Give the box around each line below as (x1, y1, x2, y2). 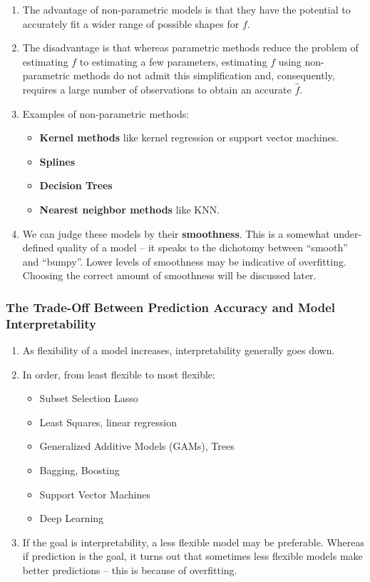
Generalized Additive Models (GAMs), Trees (39, 438, 235, 453)
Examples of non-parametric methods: (22, 106, 190, 121)
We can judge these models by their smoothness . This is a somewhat (22, 226, 330, 241)
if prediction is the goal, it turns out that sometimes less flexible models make (22, 548, 363, 563)
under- (333, 226, 362, 241)
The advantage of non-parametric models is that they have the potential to (22, 2, 351, 16)
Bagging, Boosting (39, 463, 120, 478)
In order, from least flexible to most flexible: (22, 366, 215, 381)
